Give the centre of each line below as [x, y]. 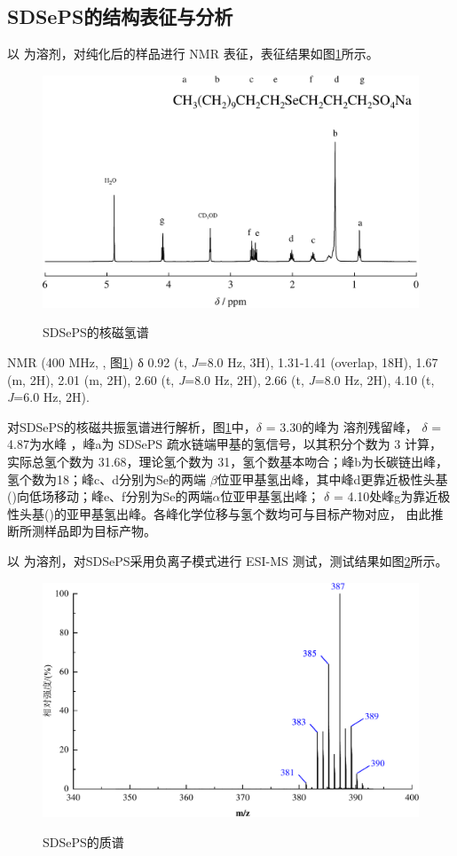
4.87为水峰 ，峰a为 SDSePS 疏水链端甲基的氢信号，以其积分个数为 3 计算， [225, 444]
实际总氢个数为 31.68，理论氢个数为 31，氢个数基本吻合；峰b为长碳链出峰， [228, 462]
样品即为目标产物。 [100, 531]
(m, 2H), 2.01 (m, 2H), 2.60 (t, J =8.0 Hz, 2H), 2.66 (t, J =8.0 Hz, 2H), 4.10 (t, [221, 379]
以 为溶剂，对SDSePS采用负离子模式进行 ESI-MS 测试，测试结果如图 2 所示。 [228, 561]
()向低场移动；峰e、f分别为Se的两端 [110, 496]
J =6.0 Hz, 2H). [48, 397]
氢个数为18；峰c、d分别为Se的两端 [106, 479]
